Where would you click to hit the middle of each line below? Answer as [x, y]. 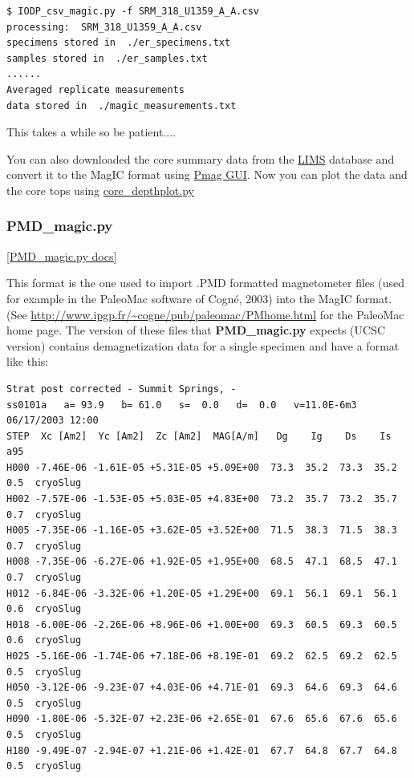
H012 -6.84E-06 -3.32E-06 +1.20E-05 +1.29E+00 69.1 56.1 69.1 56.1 [202, 593]
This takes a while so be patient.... [91, 132]
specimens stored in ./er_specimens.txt [119, 43]
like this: [28, 361]
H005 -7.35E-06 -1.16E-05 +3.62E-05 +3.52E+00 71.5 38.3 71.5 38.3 [202, 531]
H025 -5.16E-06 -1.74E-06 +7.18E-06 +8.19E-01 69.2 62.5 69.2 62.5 [202, 656]
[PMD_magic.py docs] [62, 255]
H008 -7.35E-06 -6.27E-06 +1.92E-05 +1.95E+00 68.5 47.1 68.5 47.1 [202, 562]
